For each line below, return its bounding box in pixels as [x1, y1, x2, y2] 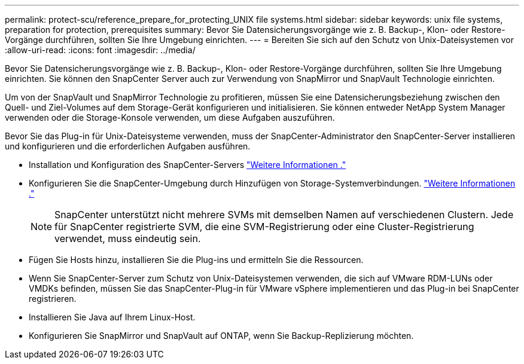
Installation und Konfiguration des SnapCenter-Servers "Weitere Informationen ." [29, 160, 346, 170]
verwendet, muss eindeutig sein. [54, 233, 201, 244]
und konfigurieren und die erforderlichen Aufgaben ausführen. [5, 141, 251, 151]
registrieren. [29, 293, 77, 304]
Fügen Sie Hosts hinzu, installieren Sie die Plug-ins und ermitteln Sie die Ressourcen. [29, 255, 364, 265]
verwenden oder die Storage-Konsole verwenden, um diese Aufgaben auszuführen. [5, 112, 335, 123]
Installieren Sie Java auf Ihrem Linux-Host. [29, 312, 196, 322]
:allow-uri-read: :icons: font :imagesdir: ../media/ [5, 45, 196, 55]
